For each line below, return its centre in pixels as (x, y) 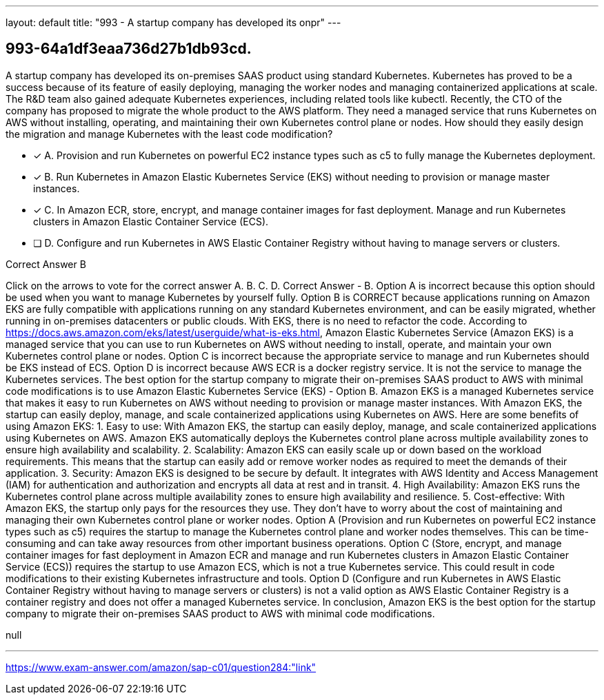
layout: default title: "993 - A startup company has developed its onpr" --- (173, 22)
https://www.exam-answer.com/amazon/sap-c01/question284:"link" (161, 667)
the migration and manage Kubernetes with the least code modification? (169, 134)
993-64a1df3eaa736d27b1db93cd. (129, 49)
